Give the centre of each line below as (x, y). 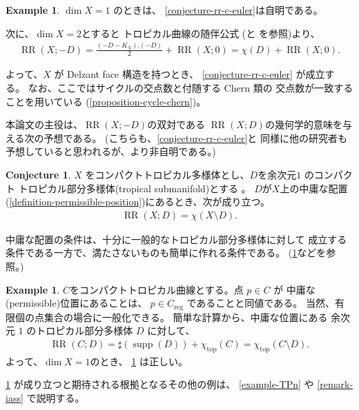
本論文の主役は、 (44, 124)
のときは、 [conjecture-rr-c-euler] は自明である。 (218, 10)
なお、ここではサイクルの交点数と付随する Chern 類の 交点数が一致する (191, 87)
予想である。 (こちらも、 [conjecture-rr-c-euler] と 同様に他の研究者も (196, 137)
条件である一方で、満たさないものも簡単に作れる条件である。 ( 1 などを (166, 253)
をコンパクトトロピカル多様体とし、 (167, 174)
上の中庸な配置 (314, 188)
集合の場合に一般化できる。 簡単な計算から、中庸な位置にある (186, 317)
